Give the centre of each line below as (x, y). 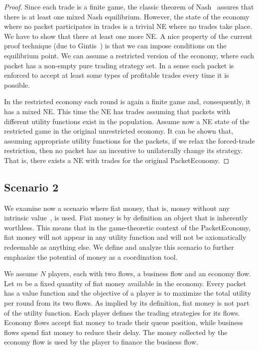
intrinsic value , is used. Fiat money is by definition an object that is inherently (126, 218)
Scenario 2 (31, 187)
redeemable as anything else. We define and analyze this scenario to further (119, 247)
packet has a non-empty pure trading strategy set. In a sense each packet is (119, 65)
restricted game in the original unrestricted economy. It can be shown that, (119, 131)
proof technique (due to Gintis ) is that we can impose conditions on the (115, 46)
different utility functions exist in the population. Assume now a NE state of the (127, 121)
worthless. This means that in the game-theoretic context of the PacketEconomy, (127, 227)
